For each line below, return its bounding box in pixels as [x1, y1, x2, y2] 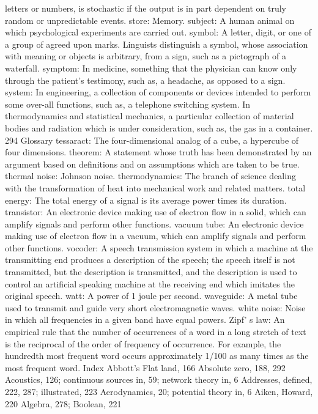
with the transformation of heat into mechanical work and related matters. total [5, 181, 306, 194]
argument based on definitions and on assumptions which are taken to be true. [5, 157, 300, 170]
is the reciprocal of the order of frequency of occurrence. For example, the [5, 337, 281, 350]
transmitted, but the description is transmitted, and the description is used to [5, 265, 297, 278]
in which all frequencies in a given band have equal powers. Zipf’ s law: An [5, 313, 285, 326]
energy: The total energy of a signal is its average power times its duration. [5, 193, 287, 206]
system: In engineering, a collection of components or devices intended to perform [5, 86, 311, 98]
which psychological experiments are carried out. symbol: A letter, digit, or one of [5, 26, 311, 39]
